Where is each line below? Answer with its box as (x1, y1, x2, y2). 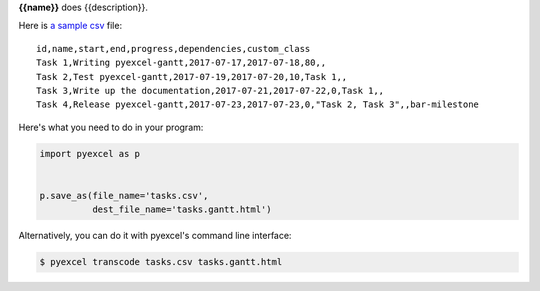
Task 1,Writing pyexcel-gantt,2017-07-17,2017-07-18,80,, (36, 57, 327, 69)
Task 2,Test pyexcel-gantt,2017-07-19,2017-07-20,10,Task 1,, (36, 71, 348, 82)
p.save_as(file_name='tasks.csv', (39, 190, 209, 201)
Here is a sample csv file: (18, 20, 123, 32)
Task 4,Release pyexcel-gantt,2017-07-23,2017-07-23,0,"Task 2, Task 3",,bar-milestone (36, 99, 480, 110)
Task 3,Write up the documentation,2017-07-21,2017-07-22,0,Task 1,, (36, 85, 385, 96)
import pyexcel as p (39, 148, 140, 159)
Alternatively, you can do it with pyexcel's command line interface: (18, 230, 292, 242)
